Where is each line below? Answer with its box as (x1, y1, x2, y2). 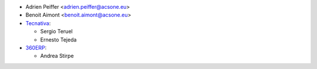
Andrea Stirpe (40, 53, 74, 60)
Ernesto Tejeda (40, 36, 77, 43)
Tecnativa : (25, 19, 51, 26)
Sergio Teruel (40, 28, 73, 35)
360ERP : (25, 44, 47, 51)
